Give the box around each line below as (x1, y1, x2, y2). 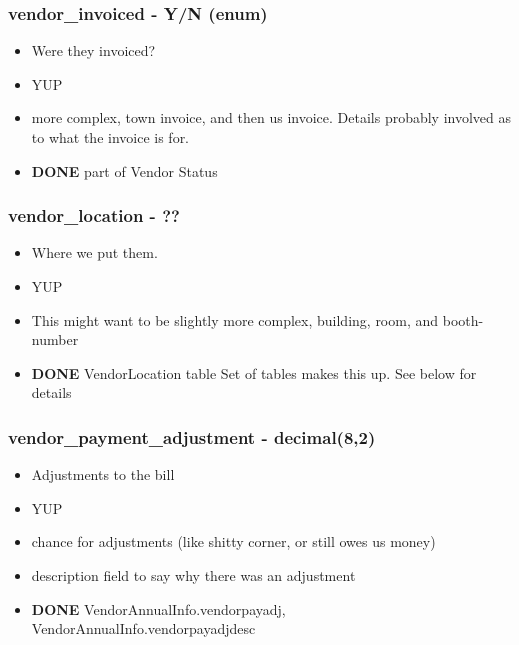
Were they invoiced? (31, 40, 156, 61)
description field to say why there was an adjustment (31, 564, 356, 585)
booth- (442, 309, 484, 330)
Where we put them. (31, 242, 158, 263)
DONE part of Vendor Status (31, 160, 218, 181)
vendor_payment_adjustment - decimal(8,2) (8, 424, 376, 449)
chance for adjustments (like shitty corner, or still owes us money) (31, 531, 436, 552)
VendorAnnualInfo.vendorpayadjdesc (31, 618, 256, 639)
